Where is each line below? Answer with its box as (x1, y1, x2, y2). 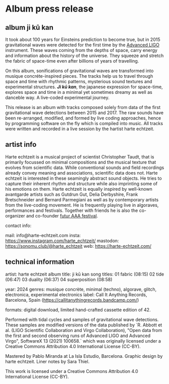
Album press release (5, 3, 94, 15)
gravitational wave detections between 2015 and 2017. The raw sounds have (5, 109, 164, 116)
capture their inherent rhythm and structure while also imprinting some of (5, 180, 158, 187)
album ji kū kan (5, 23, 54, 32)
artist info (5, 140, 37, 149)
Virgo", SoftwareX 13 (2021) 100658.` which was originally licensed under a (5, 338, 161, 344)
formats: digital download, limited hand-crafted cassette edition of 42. (5, 306, 151, 313)
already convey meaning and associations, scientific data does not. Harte (5, 170, 158, 176)
